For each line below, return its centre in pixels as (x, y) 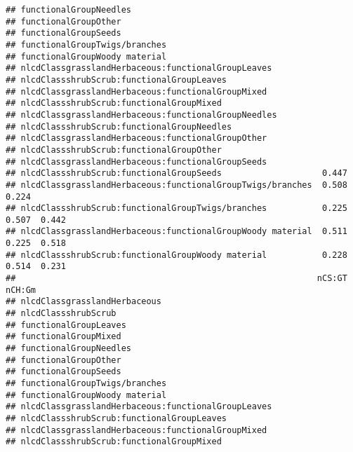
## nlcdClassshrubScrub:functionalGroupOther (114, 150)
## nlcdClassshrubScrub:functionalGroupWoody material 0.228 (176, 255)
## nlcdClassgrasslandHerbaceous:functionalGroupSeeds (136, 162)
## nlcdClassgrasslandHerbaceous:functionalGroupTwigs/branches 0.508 (176, 185)
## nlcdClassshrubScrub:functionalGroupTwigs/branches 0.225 (176, 208)
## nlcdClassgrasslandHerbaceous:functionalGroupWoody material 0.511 (176, 232)
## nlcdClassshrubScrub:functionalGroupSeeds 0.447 (176, 173)
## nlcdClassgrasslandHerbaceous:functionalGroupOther (136, 138)
